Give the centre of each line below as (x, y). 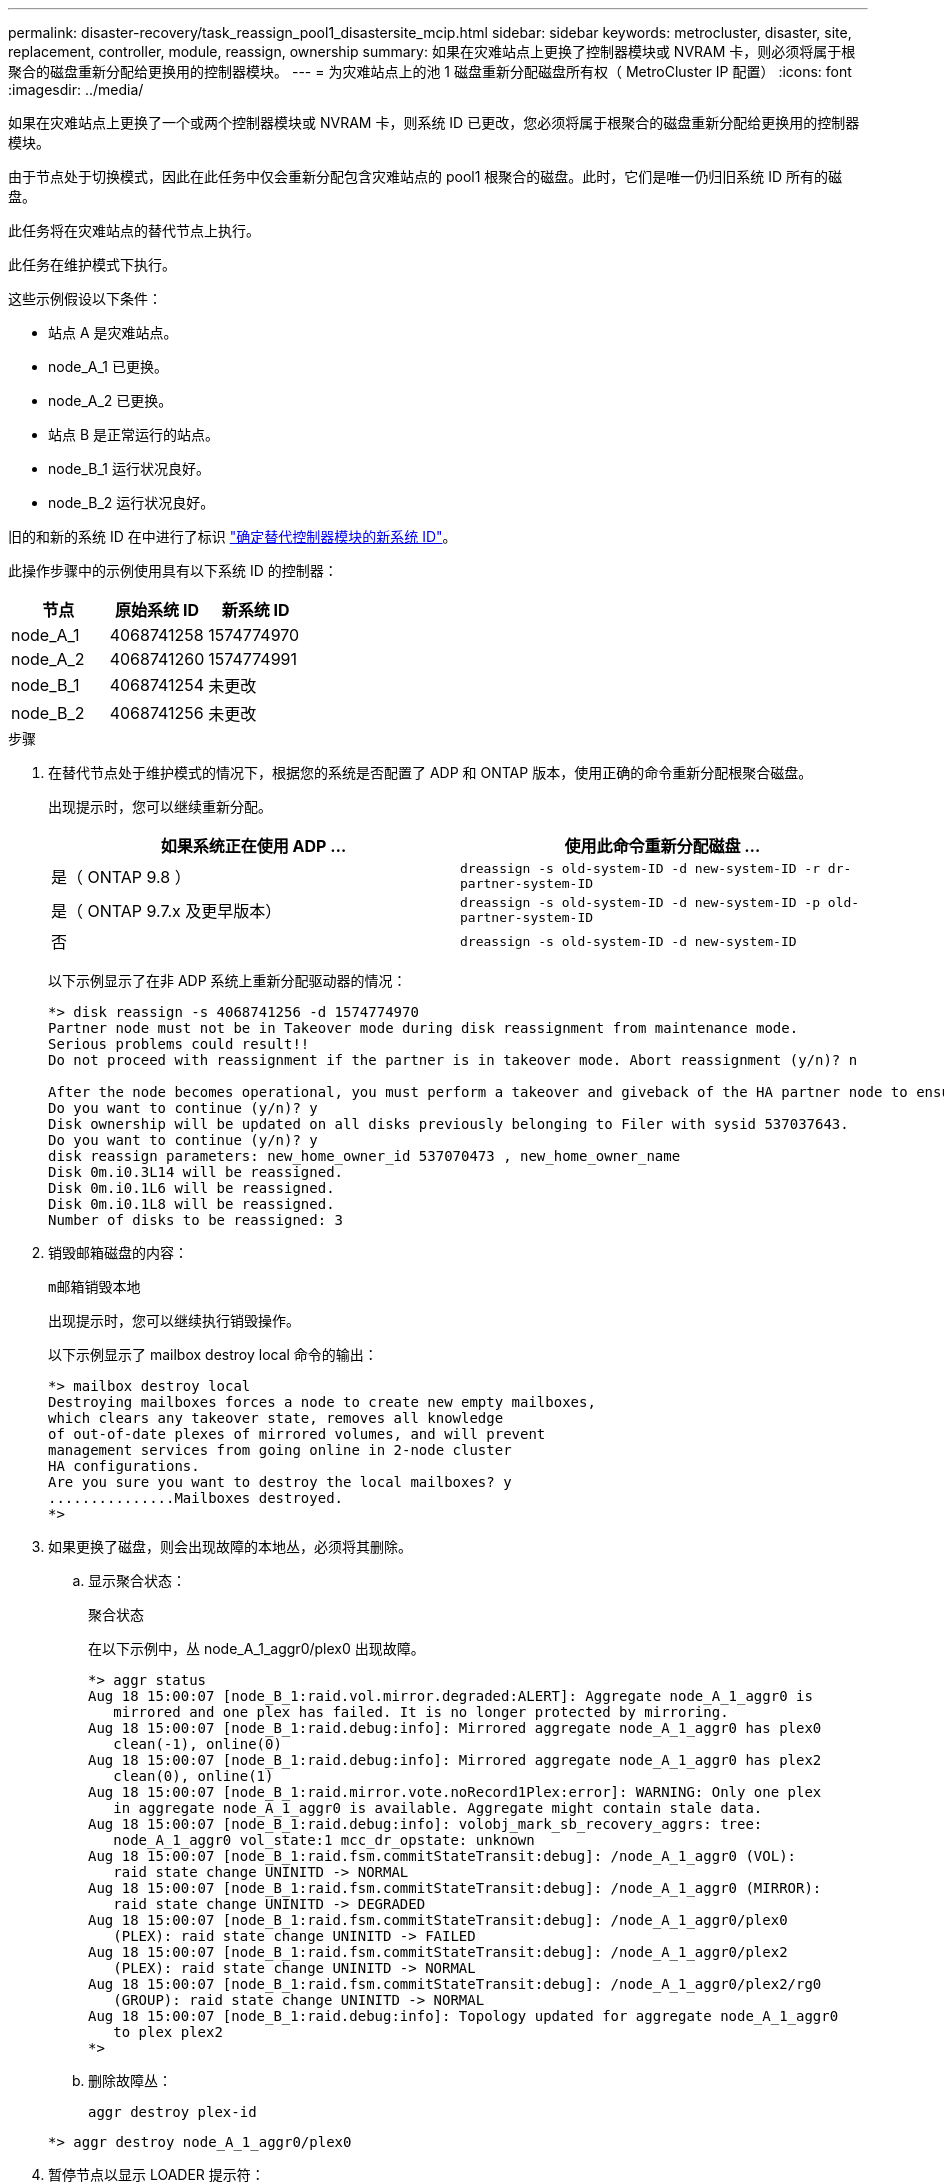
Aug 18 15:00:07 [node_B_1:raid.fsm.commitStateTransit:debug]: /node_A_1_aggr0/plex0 (438, 1920)
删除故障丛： (130, 2080)
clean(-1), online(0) (197, 1744)
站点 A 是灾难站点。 (113, 332)
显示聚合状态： (137, 1580)
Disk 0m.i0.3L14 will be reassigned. (196, 1172)
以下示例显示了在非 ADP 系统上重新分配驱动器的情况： (227, 980)
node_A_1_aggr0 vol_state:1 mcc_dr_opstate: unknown (324, 1840)
